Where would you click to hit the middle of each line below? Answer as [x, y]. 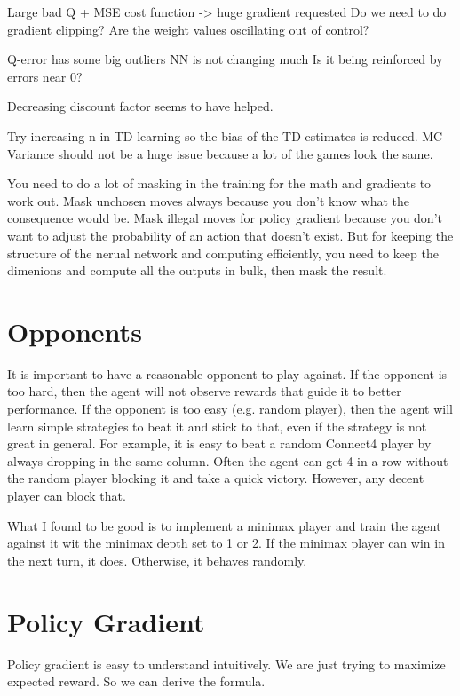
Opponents [75, 331]
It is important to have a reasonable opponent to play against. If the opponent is [227, 373]
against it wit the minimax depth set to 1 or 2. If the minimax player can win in [226, 543]
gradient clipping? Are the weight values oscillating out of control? [188, 29]
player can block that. [67, 495]
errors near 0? [45, 76]
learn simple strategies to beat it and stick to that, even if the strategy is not [217, 426]
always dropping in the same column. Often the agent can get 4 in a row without [228, 460]
